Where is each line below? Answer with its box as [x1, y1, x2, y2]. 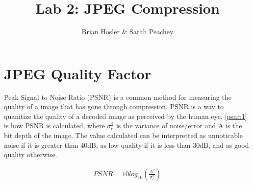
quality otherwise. [4, 149, 57, 160]
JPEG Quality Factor [4, 63, 152, 83]
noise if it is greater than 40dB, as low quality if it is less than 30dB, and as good [4, 139, 249, 150]
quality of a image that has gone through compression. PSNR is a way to [4, 101, 224, 112]
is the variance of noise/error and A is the [116, 120, 242, 131]
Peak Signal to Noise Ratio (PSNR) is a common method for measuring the [4, 92, 231, 102]
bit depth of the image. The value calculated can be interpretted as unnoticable [4, 130, 243, 140]
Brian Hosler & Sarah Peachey [81, 26, 174, 37]
